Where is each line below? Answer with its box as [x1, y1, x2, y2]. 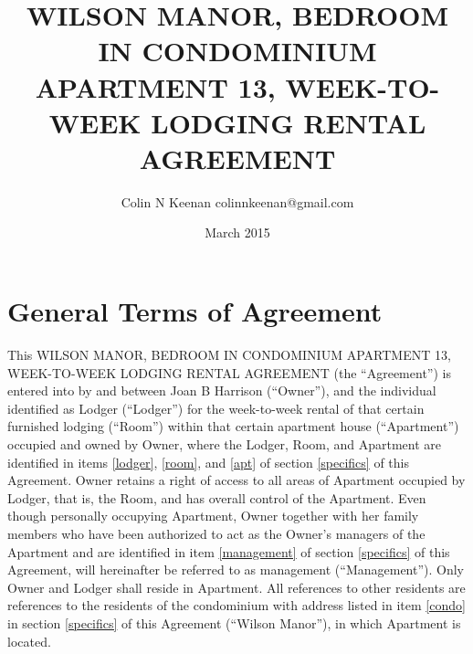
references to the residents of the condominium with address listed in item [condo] [7, 596, 466, 615]
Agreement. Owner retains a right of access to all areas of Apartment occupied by [7, 470, 466, 490]
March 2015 [205, 223, 270, 242]
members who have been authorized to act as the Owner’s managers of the [7, 523, 426, 543]
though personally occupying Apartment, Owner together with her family [7, 506, 419, 525]
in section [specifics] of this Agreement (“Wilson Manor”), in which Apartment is [7, 613, 461, 632]
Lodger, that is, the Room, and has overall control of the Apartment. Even [7, 488, 426, 507]
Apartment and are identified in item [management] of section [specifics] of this [7, 542, 450, 561]
